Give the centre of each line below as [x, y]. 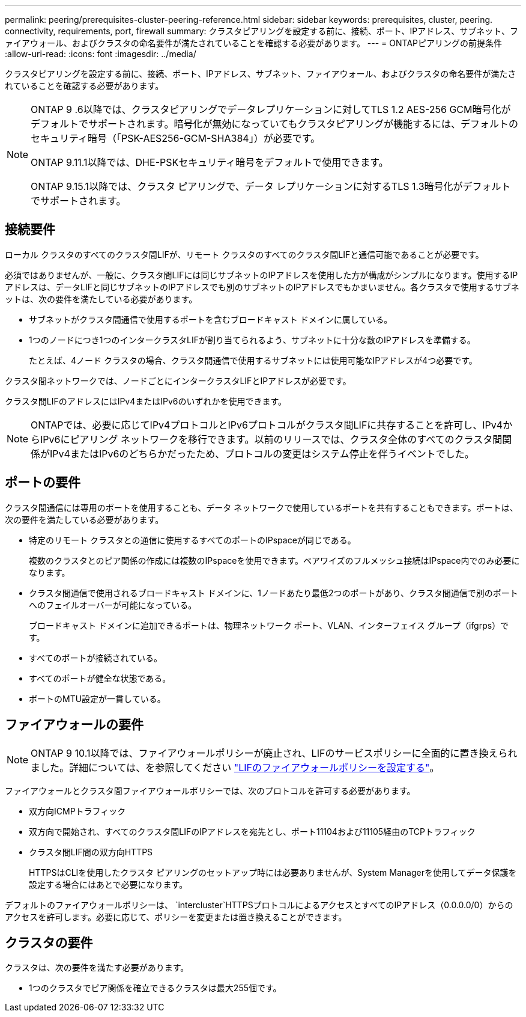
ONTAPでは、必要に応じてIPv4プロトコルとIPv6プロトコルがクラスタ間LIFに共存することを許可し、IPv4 [267, 425]
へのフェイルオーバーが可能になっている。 [113, 605]
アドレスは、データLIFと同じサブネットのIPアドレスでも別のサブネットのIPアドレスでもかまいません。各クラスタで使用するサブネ [262, 287]
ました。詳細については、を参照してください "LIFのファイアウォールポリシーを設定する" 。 [235, 767]
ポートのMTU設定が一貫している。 [97, 698]
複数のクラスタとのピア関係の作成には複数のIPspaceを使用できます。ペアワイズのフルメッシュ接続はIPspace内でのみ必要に [274, 560]
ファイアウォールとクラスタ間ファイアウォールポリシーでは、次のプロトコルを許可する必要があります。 [210, 790]
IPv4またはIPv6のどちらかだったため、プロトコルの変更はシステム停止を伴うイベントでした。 [262, 454]
